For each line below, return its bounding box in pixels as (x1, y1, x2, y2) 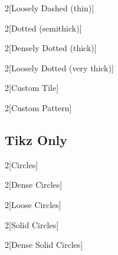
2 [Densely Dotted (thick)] (5, 42, 97, 54)
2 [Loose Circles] (5, 198, 61, 210)
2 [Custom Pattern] (5, 101, 72, 114)
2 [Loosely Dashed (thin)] (5, 2, 94, 14)
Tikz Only (5, 130, 68, 149)
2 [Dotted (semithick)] (5, 21, 82, 34)
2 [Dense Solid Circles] (5, 238, 83, 251)
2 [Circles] (5, 158, 38, 171)
